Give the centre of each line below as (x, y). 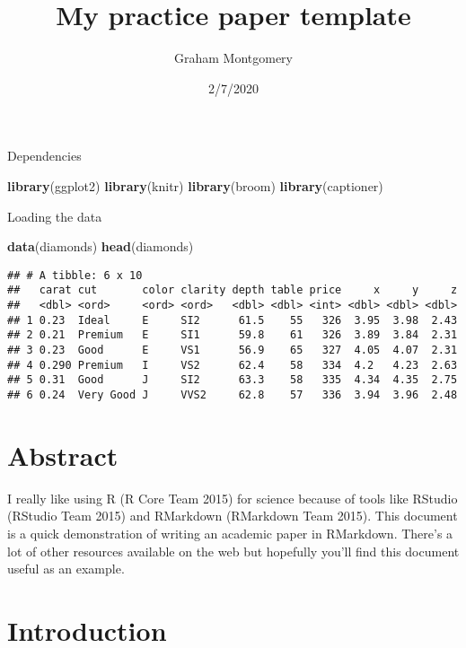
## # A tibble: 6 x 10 (75, 275)
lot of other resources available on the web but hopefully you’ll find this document (233, 551)
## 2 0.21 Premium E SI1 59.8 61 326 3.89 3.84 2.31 (233, 335)
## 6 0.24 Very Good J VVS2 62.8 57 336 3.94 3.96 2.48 (233, 394)
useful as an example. (66, 569)
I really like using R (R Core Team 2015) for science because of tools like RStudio (233, 498)
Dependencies (44, 156)
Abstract (63, 455)
